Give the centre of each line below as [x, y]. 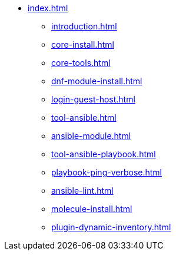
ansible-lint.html [82, 191]
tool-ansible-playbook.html [104, 154]
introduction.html [84, 26]
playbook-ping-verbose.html [107, 172]
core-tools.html [81, 63]
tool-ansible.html [84, 117]
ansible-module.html [91, 136]
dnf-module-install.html [97, 81]
